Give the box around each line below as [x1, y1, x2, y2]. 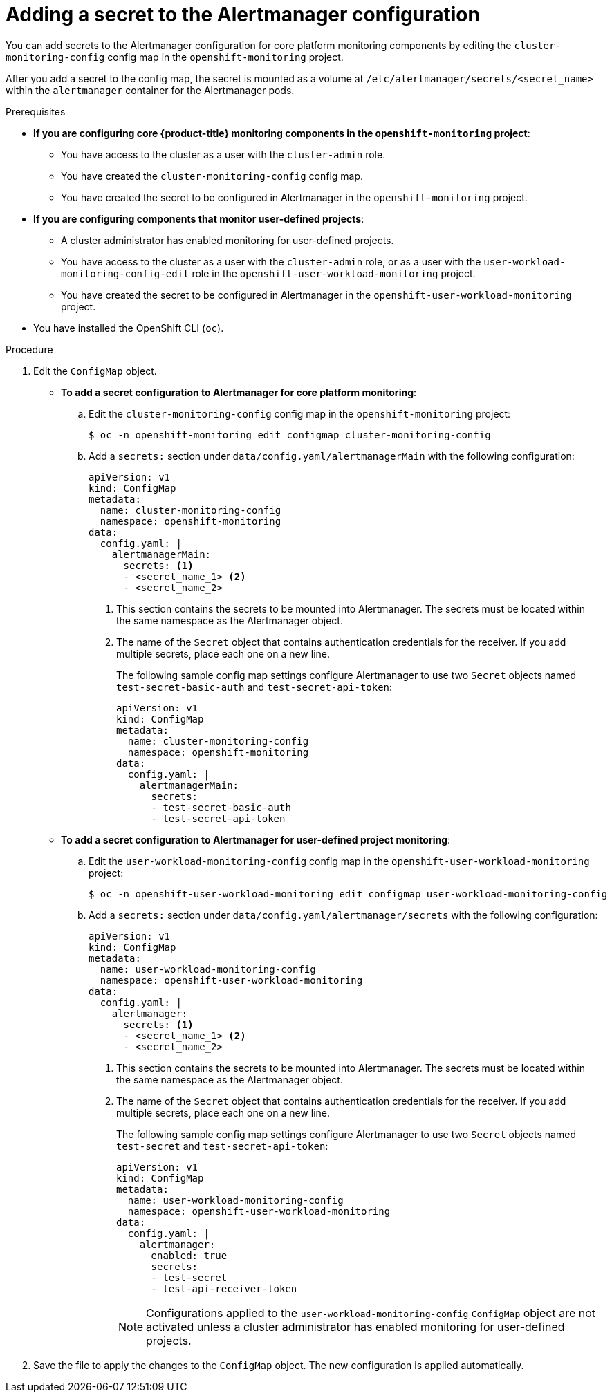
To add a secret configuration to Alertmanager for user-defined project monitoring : [61, 833, 451, 846]
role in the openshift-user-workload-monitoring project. [192, 267, 476, 279]
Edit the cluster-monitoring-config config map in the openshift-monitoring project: [89, 407, 511, 420]
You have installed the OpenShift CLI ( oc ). [33, 321, 224, 334]
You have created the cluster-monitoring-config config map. [61, 169, 364, 182]
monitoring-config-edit [61, 268, 189, 279]
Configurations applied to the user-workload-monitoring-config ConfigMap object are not [146, 1305, 596, 1320]
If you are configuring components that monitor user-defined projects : [33, 212, 364, 225]
